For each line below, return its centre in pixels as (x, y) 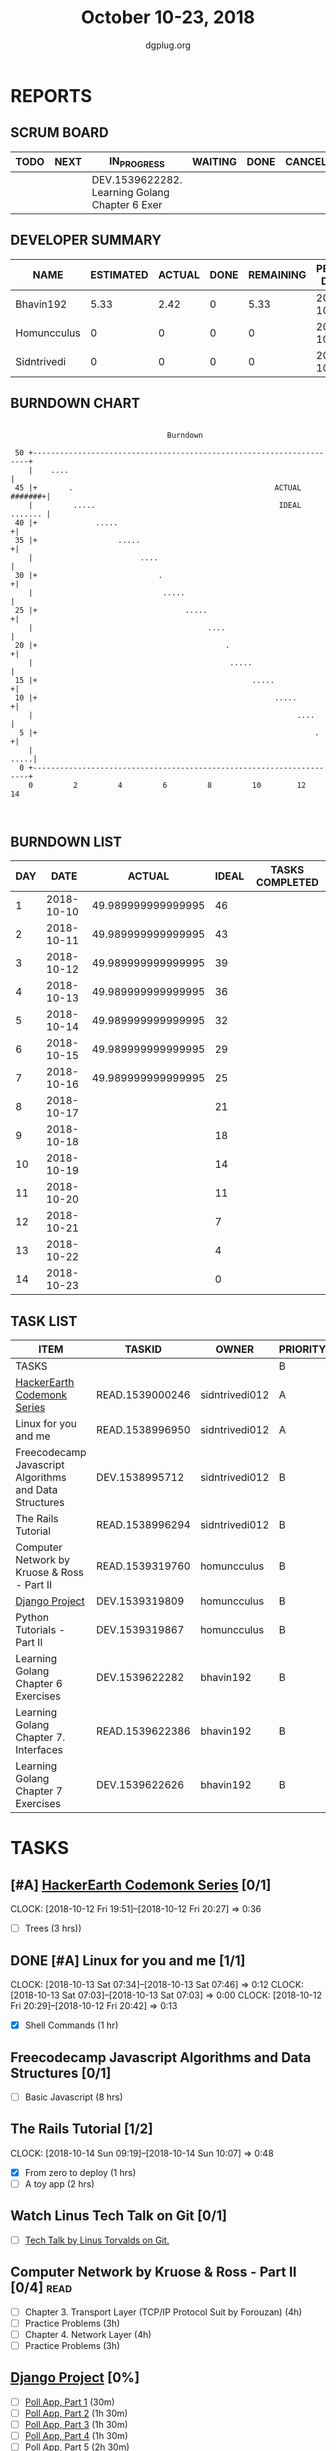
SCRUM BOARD (59, 132)
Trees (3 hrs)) (53, 1928)
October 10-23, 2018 (168, 17)
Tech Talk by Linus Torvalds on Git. (97, 2240)
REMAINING (277, 274)
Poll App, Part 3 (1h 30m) (76, 2424)
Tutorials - (40, 1630)
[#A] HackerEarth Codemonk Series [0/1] (141, 1884)
